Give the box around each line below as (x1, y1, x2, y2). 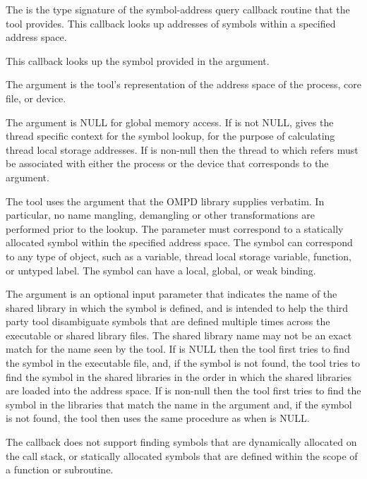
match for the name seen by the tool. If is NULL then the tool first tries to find (6, 341, 350, 356)
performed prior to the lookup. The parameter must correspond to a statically (6, 221, 344, 236)
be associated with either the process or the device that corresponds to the (6, 156, 329, 171)
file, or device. (6, 90, 66, 105)
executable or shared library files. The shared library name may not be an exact (6, 327, 352, 342)
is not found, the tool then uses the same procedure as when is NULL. (6, 411, 310, 425)
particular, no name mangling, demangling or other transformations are (6, 207, 315, 222)
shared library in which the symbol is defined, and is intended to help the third (6, 300, 349, 315)
